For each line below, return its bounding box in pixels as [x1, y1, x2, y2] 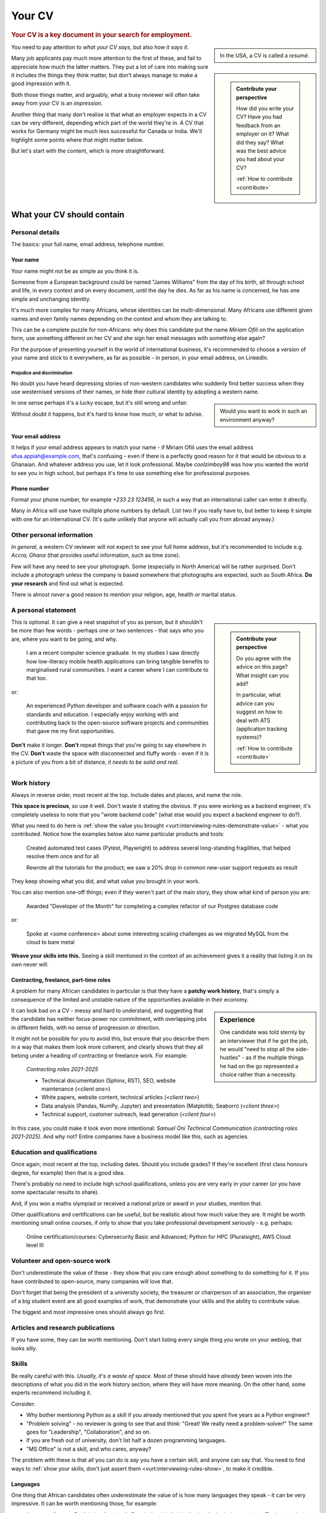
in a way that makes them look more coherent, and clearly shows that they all [11, 1043, 203, 1051]
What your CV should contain [11, 209, 125, 220]
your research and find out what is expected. [11, 580, 124, 587]
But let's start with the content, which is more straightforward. [11, 147, 165, 154]
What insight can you [236, 672, 289, 679]
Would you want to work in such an [220, 407, 308, 415]
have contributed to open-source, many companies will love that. [11, 1278, 173, 1285]
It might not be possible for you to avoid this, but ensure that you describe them [11, 1035, 209, 1042]
